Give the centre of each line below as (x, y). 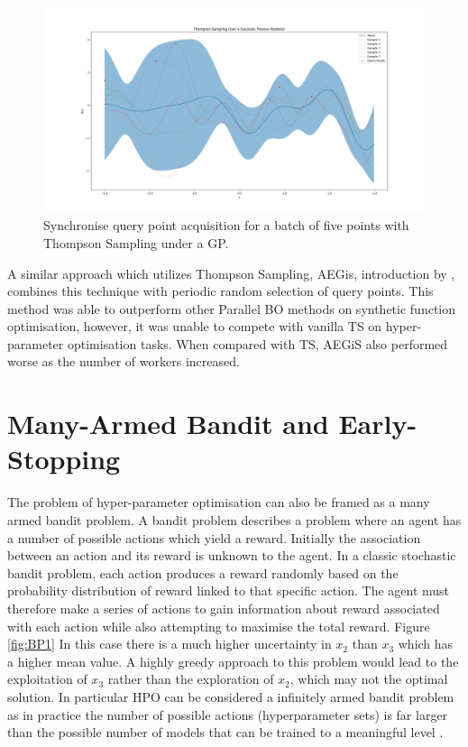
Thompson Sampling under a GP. (136, 242)
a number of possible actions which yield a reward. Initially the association (214, 537)
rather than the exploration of (191, 679)
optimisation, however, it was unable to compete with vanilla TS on (195, 326)
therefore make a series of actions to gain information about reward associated (224, 608)
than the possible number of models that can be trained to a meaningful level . (225, 732)
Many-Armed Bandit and (168, 424)
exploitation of (47, 679)
